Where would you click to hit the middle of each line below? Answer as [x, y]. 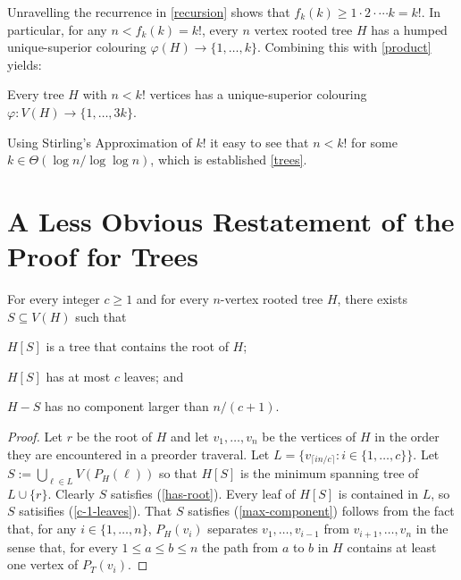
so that [178, 473]
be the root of [114, 437]
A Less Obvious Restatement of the [231, 220]
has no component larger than [127, 406]
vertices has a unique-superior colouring [258, 94]
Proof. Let [35, 437]
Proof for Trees [103, 256]
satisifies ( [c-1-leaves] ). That [96, 511]
